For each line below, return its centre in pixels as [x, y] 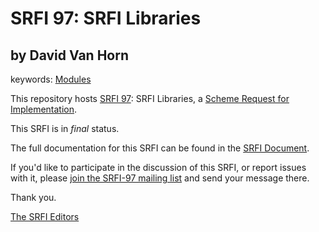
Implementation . [44, 109]
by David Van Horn [69, 55]
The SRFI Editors [45, 216]
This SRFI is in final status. [65, 128]
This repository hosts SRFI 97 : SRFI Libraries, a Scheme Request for [150, 98]
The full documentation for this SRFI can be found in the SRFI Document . [160, 148]
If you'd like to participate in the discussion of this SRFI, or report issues [158, 167]
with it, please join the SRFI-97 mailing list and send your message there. [160, 178]
